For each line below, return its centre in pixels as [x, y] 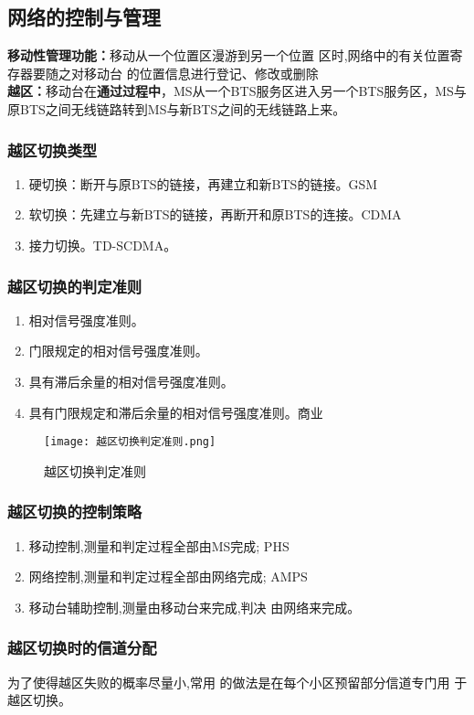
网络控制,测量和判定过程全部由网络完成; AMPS [168, 576]
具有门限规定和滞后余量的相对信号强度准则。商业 [176, 412]
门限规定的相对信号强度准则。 [118, 351]
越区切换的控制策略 [75, 512]
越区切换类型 [53, 149]
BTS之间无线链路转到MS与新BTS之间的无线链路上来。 [183, 108]
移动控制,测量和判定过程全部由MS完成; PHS [159, 545]
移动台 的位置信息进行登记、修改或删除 [201, 73]
